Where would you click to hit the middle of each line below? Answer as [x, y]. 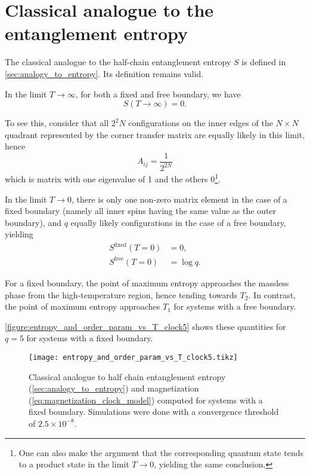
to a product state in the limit [74, 464]
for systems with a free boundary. [235, 306]
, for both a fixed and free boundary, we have [158, 94]
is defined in [264, 62]
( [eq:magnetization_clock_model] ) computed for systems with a [146, 400]
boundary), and [33, 222]
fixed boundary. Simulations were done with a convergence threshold [154, 412]
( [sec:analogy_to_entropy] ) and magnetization [114, 388]
